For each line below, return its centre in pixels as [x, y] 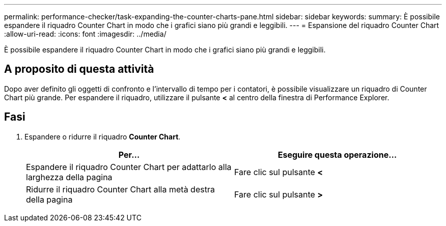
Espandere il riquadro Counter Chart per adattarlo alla [129, 167]
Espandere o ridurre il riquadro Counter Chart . [103, 136]
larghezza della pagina [69, 177]
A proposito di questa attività [79, 69]
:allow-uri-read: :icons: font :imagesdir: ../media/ [85, 34]
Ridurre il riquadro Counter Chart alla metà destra [120, 189]
